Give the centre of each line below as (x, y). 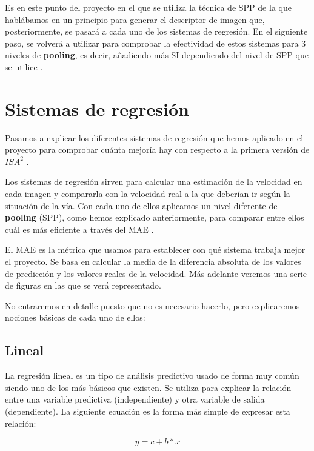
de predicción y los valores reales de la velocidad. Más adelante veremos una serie (156, 273)
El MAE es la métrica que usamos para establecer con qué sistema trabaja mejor (155, 249)
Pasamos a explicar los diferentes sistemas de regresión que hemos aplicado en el (154, 137)
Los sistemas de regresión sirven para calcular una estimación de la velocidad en (154, 182)
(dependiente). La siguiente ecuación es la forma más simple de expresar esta (148, 411)
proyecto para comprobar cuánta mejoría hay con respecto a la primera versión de (157, 149)
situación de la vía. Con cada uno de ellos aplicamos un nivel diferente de (141, 205)
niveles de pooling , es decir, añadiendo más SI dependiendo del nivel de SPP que (157, 55)
